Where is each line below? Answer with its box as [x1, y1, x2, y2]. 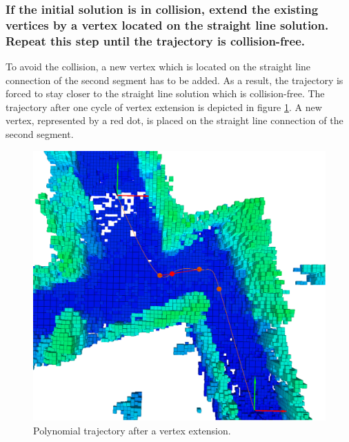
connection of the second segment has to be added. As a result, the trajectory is [6, 72, 343, 87]
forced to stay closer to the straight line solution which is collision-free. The [6, 86, 325, 101]
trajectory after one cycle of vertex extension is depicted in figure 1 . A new [6, 99, 322, 114]
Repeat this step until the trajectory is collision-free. [6, 32, 306, 49]
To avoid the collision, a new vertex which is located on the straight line [6, 59, 311, 74]
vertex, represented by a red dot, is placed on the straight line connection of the [6, 113, 343, 128]
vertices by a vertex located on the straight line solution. [6, 16, 329, 33]
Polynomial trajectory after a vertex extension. [33, 423, 231, 437]
